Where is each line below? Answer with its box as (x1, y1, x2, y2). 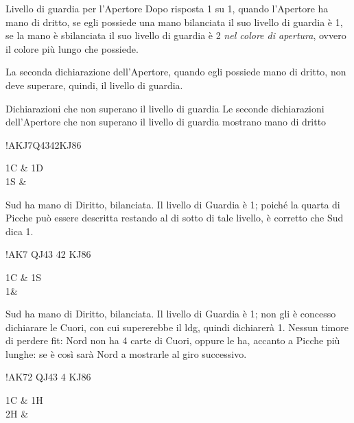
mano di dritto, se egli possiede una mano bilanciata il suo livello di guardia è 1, (5, 14, 343, 29)
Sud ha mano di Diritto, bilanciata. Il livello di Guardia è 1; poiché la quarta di (5, 197, 340, 211)
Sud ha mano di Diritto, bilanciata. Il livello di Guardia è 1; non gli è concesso (5, 306, 336, 321)
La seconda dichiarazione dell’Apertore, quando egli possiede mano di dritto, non (5, 64, 346, 79)
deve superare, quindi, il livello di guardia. (5, 77, 183, 92)
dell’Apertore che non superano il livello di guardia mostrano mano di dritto (5, 114, 327, 129)
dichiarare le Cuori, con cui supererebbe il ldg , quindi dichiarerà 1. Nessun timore (5, 319, 349, 334)
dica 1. (5, 223, 34, 238)
